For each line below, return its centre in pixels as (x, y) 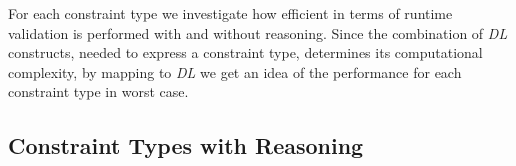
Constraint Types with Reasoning (186, 145)
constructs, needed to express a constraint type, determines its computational (245, 52)
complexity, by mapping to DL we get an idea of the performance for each (235, 71)
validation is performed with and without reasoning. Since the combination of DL (258, 32)
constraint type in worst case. (98, 91)
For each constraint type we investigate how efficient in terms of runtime (230, 13)
